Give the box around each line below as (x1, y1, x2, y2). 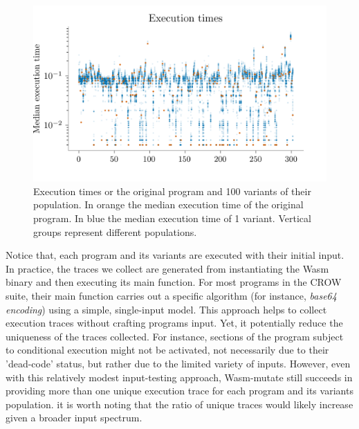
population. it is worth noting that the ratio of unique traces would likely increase (6, 396, 353, 411)
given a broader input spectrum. (6, 410, 142, 425)
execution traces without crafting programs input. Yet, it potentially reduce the (6, 316, 343, 330)
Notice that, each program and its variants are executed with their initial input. (6, 248, 344, 262)
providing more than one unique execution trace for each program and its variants (6, 383, 353, 398)
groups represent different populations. (33, 224, 197, 239)
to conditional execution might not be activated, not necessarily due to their (6, 343, 329, 357)
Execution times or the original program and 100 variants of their (33, 183, 311, 198)
